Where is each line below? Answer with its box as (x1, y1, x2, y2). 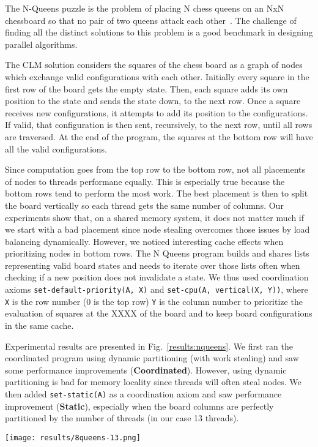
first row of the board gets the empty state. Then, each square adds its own (5, 82, 288, 95)
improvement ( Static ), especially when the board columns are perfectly (5, 399, 274, 412)
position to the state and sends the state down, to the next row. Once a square (5, 94, 301, 107)
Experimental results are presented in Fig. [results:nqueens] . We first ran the (5, 339, 294, 352)
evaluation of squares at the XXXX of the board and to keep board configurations (5, 307, 312, 320)
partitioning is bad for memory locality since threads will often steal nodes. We (5, 375, 301, 388)
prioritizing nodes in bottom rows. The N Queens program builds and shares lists (5, 247, 309, 260)
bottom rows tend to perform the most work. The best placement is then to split (5, 187, 308, 200)
